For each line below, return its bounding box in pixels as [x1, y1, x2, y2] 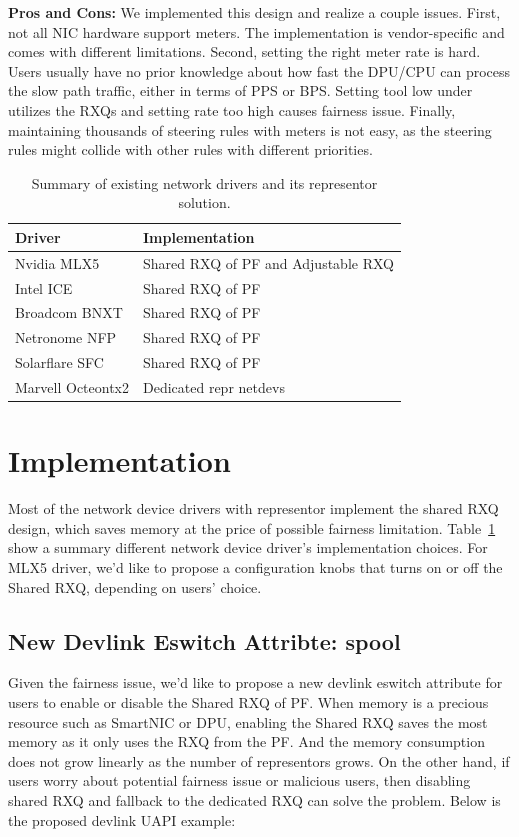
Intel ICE [15, 277, 73, 298]
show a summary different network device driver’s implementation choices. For [8, 537, 488, 558]
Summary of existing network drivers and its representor [31, 172, 378, 193]
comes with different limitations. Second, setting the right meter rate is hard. [8, 41, 481, 62]
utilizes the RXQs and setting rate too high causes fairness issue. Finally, [8, 99, 456, 120]
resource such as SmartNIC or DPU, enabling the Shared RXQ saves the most [8, 711, 488, 732]
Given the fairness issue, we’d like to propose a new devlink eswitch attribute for [8, 672, 503, 693]
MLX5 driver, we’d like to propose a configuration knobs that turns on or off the [8, 557, 503, 577]
